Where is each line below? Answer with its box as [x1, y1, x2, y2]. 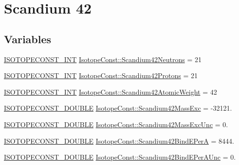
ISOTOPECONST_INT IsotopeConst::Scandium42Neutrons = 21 [4, 54, 202, 64]
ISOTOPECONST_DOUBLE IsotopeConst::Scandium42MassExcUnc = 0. [4, 119, 228, 129]
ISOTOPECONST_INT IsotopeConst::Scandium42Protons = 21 [4, 70, 198, 81]
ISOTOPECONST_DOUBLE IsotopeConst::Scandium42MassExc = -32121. [4, 103, 232, 113]
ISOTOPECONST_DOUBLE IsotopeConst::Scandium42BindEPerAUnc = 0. [4, 152, 236, 162]
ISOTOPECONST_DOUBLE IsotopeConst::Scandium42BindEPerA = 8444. [4, 135, 234, 146]
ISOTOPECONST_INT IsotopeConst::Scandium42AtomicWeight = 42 [4, 86, 217, 97]
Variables [4, 31, 52, 46]
